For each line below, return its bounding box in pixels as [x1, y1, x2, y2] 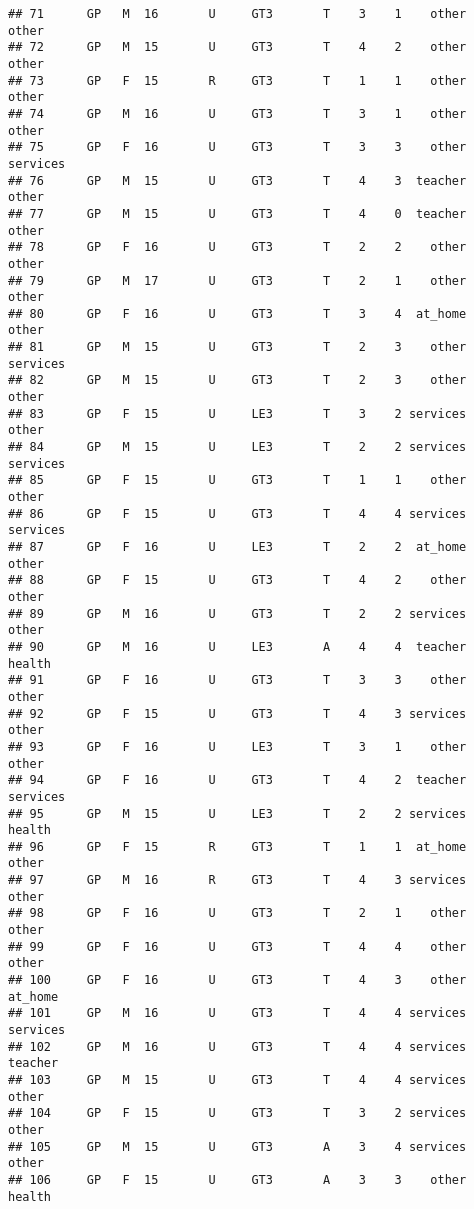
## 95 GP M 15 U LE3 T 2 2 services [8, 806, 467, 821]
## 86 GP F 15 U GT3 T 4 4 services [8, 506, 467, 521]
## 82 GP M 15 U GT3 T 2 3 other [8, 373, 467, 388]
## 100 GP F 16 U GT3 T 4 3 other [8, 973, 467, 988]
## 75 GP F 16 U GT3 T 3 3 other [8, 140, 467, 155]
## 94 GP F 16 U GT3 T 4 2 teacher [8, 773, 467, 788]
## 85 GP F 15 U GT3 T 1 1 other [8, 473, 467, 488]
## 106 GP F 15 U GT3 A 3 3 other [8, 1172, 467, 1187]
